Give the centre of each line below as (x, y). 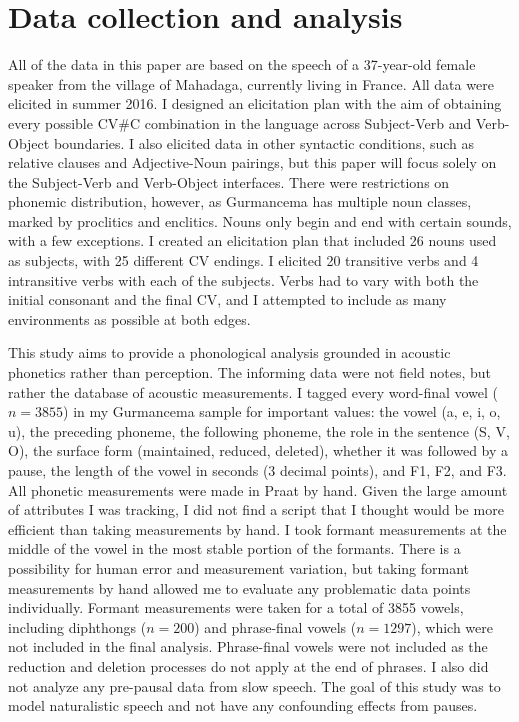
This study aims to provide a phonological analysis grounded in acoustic (229, 352)
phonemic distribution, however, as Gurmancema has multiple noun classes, (240, 201)
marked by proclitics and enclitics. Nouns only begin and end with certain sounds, (260, 220)
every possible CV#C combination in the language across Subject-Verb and (240, 122)
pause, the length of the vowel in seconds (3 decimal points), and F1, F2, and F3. (257, 470)
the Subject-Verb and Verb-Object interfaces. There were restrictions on (229, 181)
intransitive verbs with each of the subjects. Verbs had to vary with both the (243, 279)
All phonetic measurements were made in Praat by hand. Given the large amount (258, 489)
